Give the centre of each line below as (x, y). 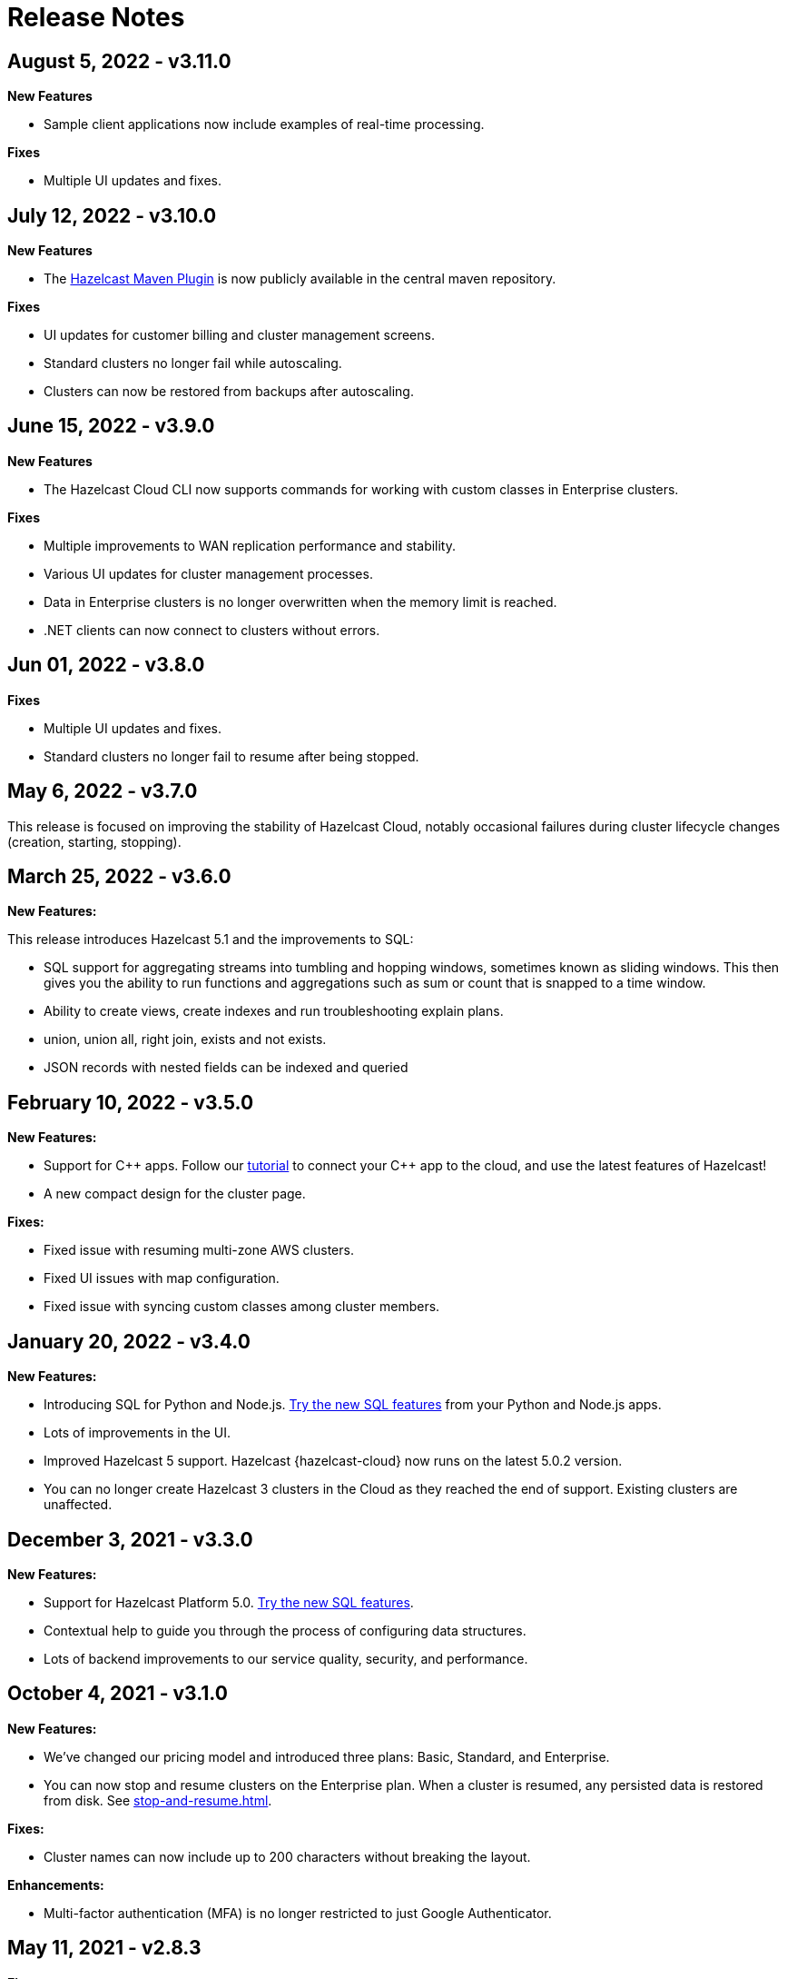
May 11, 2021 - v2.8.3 (104, 1948)
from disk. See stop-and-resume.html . (158, 1800)
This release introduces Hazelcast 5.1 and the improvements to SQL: (211, 940)
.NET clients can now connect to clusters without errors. (212, 630)
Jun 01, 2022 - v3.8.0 (106, 665)
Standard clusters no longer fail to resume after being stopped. (231, 756)
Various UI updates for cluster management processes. (208, 573)
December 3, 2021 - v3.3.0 (130, 1539)
